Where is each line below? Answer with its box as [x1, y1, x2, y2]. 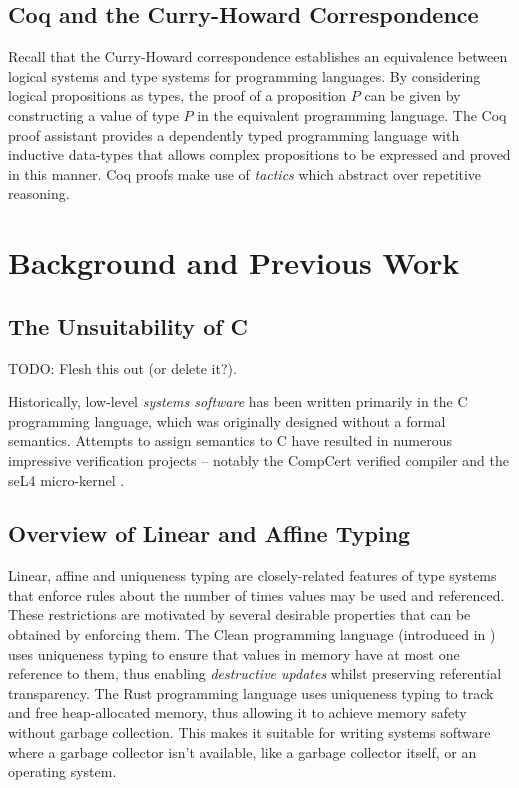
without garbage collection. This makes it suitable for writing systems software [8, 722, 491, 743]
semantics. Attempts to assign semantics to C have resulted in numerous [8, 430, 453, 451]
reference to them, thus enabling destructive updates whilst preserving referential [8, 663, 502, 684]
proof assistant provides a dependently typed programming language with [8, 124, 460, 145]
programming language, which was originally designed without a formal [8, 410, 446, 431]
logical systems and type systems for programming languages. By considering [8, 65, 481, 86]
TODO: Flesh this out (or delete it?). [8, 357, 237, 378]
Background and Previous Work [8, 242, 460, 283]
